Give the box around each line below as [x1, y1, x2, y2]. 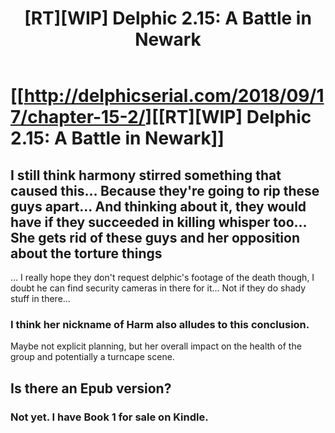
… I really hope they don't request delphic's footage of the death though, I [10, 272, 315, 283]
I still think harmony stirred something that [10, 167, 282, 184]
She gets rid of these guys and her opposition [10, 229, 301, 246]
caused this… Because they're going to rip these [10, 182, 320, 199]
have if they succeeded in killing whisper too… [10, 213, 307, 231]
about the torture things [10, 245, 163, 262]
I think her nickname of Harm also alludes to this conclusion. [10, 317, 310, 331]
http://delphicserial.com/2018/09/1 [23, 85, 325, 107]
